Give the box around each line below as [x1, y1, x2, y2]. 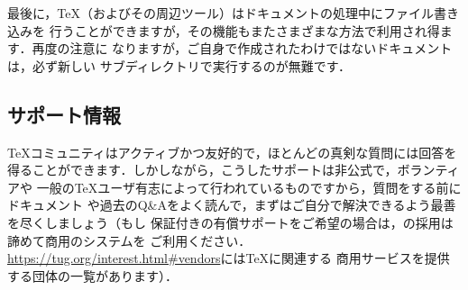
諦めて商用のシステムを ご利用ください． [7, 231, 252, 249]
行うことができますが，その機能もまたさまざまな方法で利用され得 [49, 21, 440, 40]
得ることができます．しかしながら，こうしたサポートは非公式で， [7, 160, 398, 179]
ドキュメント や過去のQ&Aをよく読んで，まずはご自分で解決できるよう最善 [7, 195, 456, 214]
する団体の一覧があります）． [7, 266, 178, 285]
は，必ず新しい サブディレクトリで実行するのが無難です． [7, 56, 352, 75]
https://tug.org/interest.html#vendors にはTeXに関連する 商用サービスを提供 [7, 249, 450, 267]
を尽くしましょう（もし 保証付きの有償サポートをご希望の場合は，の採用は [7, 213, 454, 231]
